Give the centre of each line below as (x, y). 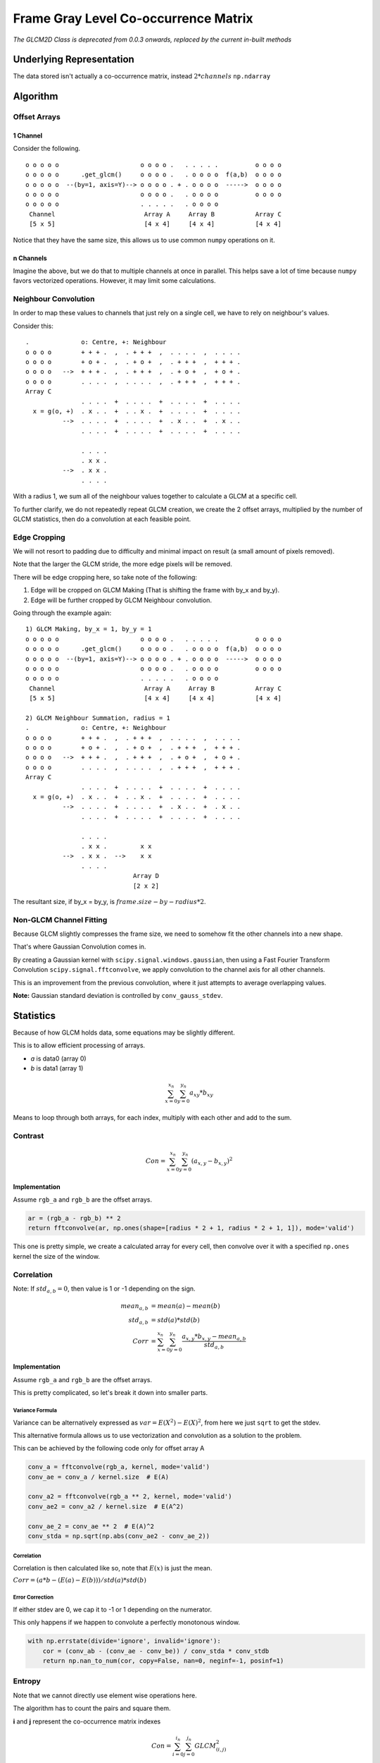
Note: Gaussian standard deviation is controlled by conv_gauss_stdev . (118, 996)
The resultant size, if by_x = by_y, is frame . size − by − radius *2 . (109, 901)
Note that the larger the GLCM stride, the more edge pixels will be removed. (122, 564)
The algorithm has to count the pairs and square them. (92, 1708)
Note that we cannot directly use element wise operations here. (105, 1695)
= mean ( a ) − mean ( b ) (186, 1306)
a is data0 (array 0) (59, 1059)
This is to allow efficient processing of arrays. (79, 1045)
